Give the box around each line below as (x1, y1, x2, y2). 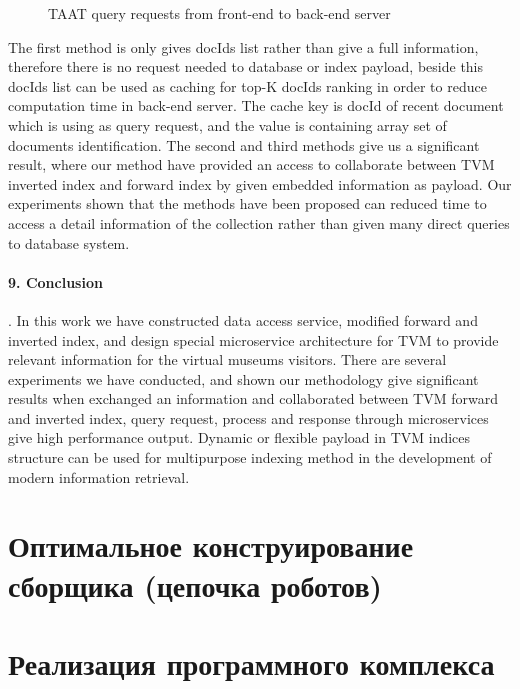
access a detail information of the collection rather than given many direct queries (8, 212, 510, 233)
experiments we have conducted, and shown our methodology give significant (8, 368, 479, 389)
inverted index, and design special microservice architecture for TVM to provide (8, 329, 499, 350)
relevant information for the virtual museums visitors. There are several (8, 349, 447, 370)
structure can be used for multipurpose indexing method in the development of (8, 447, 492, 468)
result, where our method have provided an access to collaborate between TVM (8, 154, 495, 175)
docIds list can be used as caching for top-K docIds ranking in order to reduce (8, 75, 487, 96)
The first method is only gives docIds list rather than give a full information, (8, 36, 479, 57)
